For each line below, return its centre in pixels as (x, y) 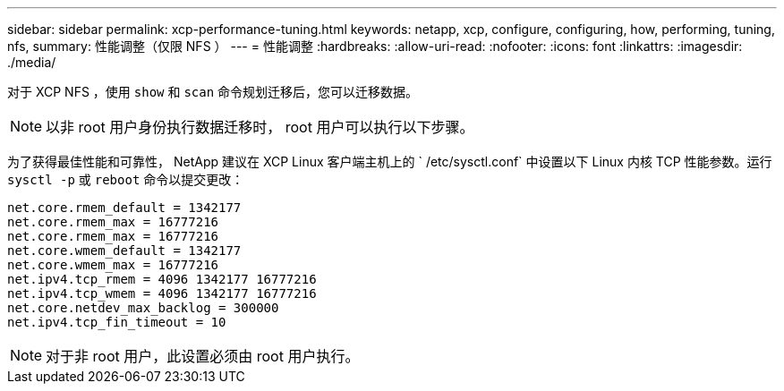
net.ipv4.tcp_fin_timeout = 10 (117, 322)
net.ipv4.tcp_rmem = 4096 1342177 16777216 (162, 279)
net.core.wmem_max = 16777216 (113, 265)
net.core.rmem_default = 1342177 (124, 208)
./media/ (32, 62)
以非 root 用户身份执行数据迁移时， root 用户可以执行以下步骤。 (260, 127)
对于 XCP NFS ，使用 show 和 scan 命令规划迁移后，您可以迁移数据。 (213, 92)
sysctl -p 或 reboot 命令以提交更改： (126, 179)
